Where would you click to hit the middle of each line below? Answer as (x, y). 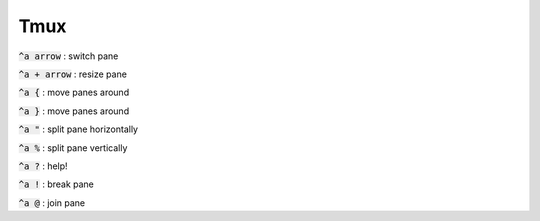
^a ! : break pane (56, 184)
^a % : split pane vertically (73, 147)
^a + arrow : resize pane (72, 74)
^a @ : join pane (52, 202)
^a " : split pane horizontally (78, 129)
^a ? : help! (43, 166)
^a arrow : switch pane (68, 56)
